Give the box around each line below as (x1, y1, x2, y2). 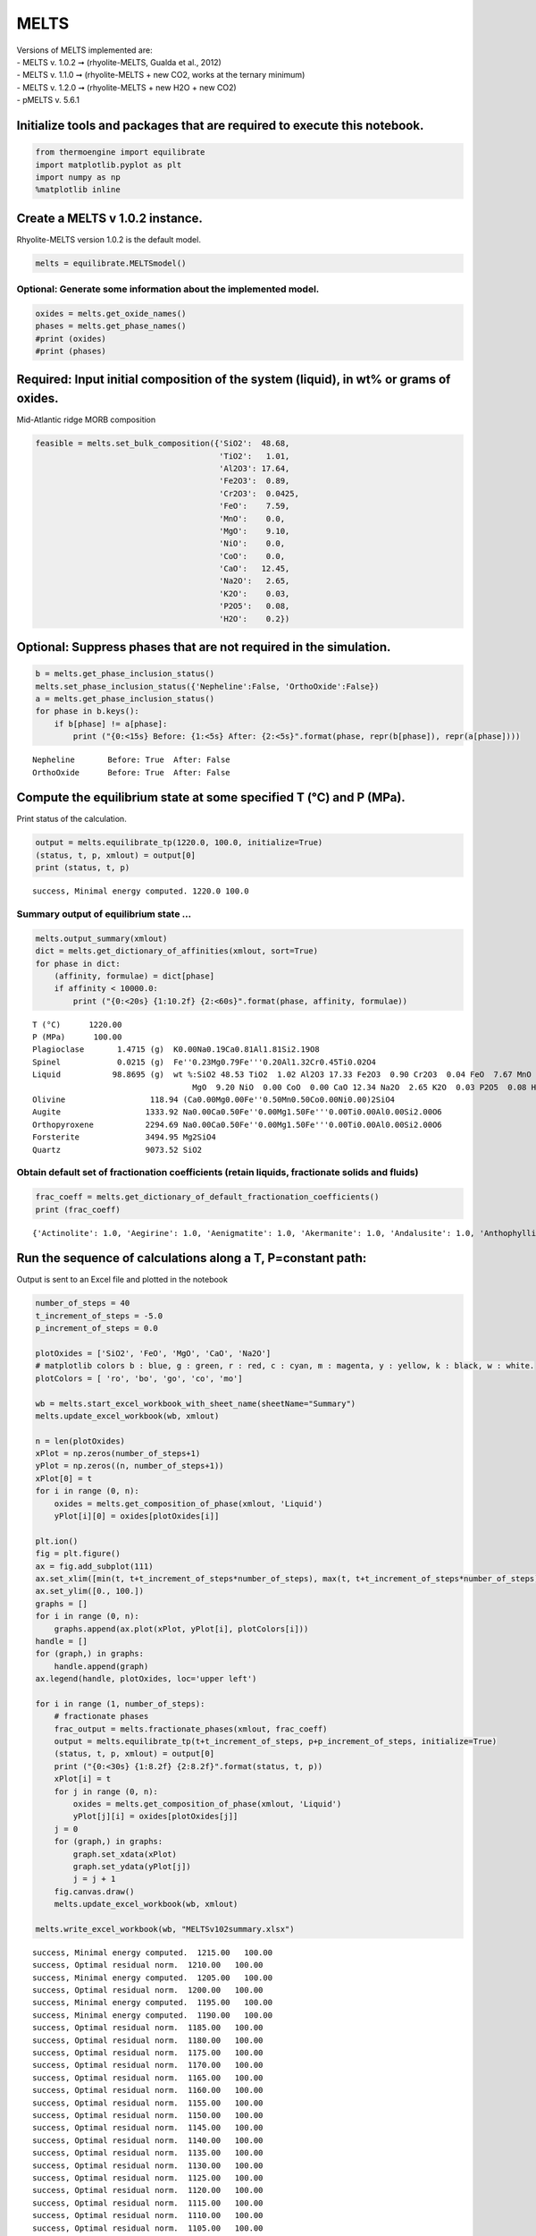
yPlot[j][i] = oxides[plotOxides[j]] (72, 1811, 239, 1822)
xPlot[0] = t (35, 1473, 93, 1484)
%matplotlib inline (35, 184, 121, 195)
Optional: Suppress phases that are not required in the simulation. (16, 639, 391, 655)
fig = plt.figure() (35, 1548, 121, 1559)
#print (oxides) (35, 334, 107, 343)
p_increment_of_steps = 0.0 (35, 1324, 158, 1334)
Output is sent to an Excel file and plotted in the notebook (16, 1275, 228, 1285)
